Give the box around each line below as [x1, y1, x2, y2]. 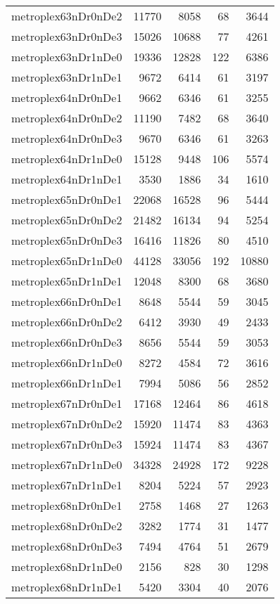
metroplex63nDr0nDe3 [11, 28, 122, 44]
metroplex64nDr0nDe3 [11, 130, 122, 146]
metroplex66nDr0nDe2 [11, 314, 122, 330]
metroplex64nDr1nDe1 [11, 171, 122, 187]
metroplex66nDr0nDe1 [11, 293, 122, 309]
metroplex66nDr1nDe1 [11, 375, 122, 391]
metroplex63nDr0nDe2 [11, 8, 122, 24]
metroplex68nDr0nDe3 [11, 538, 122, 554]
